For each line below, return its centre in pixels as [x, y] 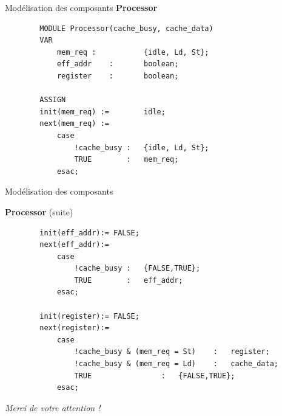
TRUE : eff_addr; [129, 280]
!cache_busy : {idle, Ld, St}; [142, 147]
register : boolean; [118, 76]
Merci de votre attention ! [53, 407]
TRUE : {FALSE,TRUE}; [155, 376]
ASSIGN [53, 100]
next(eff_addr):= [74, 245]
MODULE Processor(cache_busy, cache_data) [126, 28]
